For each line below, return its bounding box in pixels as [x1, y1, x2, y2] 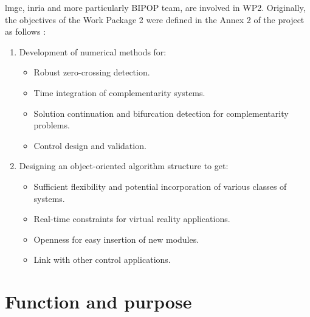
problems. [33, 119, 70, 131]
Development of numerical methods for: [19, 45, 167, 58]
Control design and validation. [33, 139, 146, 152]
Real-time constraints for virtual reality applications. [33, 212, 230, 225]
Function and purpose [5, 289, 192, 314]
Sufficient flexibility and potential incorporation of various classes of [33, 179, 287, 192]
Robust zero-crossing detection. [33, 66, 150, 78]
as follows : [5, 25, 46, 38]
